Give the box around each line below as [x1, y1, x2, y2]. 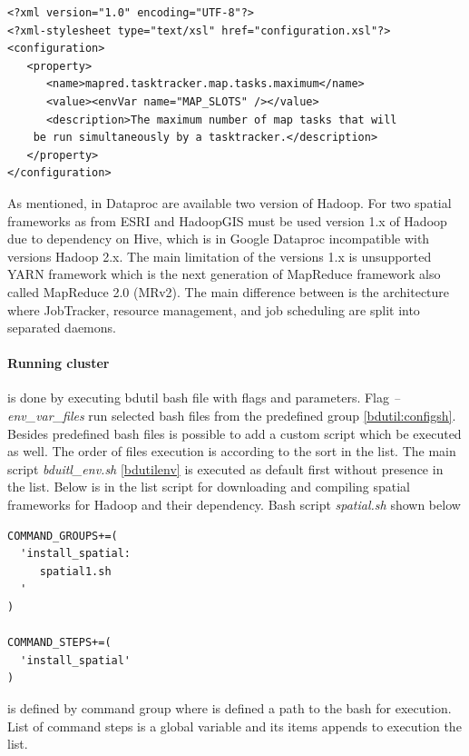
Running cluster [7, 353, 110, 373]
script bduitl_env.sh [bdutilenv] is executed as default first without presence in [7, 459, 444, 478]
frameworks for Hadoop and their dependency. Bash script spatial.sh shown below [7, 495, 461, 514]
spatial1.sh [39, 564, 112, 578]
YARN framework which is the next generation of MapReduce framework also [7, 264, 441, 283]
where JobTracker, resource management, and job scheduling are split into [7, 300, 420, 319]
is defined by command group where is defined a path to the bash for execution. [7, 698, 452, 717]
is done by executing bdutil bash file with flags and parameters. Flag [7, 388, 389, 407]
